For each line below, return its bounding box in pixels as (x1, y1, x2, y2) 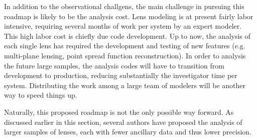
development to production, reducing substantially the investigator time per (4, 70, 237, 81)
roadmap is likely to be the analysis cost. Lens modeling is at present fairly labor (4, 11, 253, 21)
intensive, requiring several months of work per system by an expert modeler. (4, 21, 242, 31)
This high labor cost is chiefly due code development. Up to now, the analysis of (4, 30, 250, 41)
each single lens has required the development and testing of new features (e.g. (4, 40, 245, 51)
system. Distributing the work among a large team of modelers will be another (4, 80, 245, 90)
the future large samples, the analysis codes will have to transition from (4, 60, 224, 71)
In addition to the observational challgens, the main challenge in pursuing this (4, 1, 244, 11)
